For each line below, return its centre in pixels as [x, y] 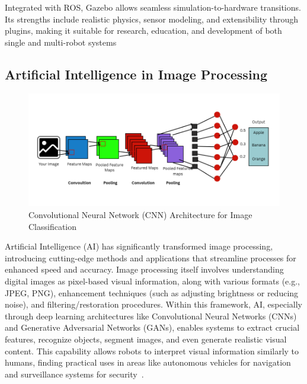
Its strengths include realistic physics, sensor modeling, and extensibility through [152, 19]
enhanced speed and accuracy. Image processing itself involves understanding [144, 269]
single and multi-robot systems [61, 42]
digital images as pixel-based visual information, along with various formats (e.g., [152, 281]
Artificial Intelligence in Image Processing [136, 74]
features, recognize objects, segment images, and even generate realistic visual [146, 339]
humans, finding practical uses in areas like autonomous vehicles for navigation [148, 362]
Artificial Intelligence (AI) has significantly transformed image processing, [139, 246]
